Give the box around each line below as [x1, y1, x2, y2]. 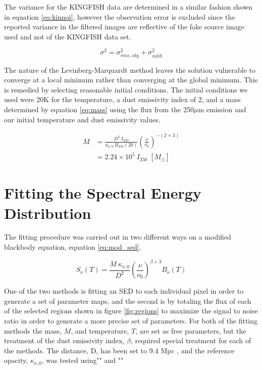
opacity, [4, 355, 28, 365]
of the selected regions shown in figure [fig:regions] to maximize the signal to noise [4, 305, 258, 316]
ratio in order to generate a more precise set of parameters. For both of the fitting [4, 315, 258, 326]
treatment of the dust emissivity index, [4, 335, 125, 346]
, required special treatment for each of [130, 335, 251, 346]
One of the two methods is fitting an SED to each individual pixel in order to [4, 286, 244, 296]
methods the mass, [4, 325, 62, 336]
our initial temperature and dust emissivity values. [4, 114, 161, 124]
